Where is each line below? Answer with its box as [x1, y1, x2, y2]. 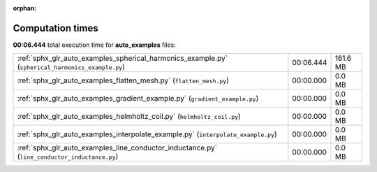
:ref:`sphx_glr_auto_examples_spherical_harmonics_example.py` [17, 53, 228, 63]
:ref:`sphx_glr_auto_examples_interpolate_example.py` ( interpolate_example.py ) [17, 129, 277, 139]
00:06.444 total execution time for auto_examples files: [13, 41, 176, 49]
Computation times [13, 22, 98, 34]
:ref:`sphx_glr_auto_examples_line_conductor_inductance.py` [17, 143, 218, 153]
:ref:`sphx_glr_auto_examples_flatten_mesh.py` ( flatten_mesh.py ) [17, 76, 230, 85]
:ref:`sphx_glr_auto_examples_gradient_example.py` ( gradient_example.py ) [17, 94, 259, 103]
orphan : [13, 4, 37, 12]
